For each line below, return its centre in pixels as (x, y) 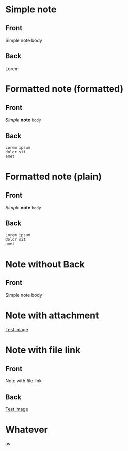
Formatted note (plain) (54, 176)
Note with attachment (52, 315)
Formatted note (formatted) (65, 89)
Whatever (27, 430)
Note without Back (45, 264)
